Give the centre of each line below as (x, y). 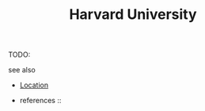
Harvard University (133, 15)
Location (34, 85)
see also (22, 70)
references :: (40, 101)
